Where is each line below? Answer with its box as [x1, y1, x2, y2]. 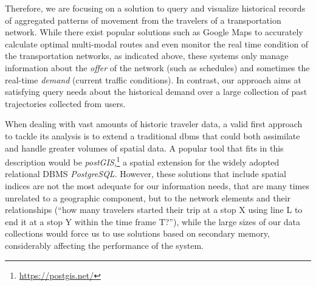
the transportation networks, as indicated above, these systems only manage [5, 49, 289, 62]
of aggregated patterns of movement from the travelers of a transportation [5, 13, 281, 26]
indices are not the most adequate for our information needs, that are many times [5, 179, 309, 192]
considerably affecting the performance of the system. [5, 239, 204, 251]
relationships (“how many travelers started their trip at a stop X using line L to [5, 203, 303, 216]
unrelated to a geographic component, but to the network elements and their [5, 191, 291, 204]
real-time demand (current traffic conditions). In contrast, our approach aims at [5, 73, 301, 86]
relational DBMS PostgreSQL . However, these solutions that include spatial [5, 167, 286, 180]
